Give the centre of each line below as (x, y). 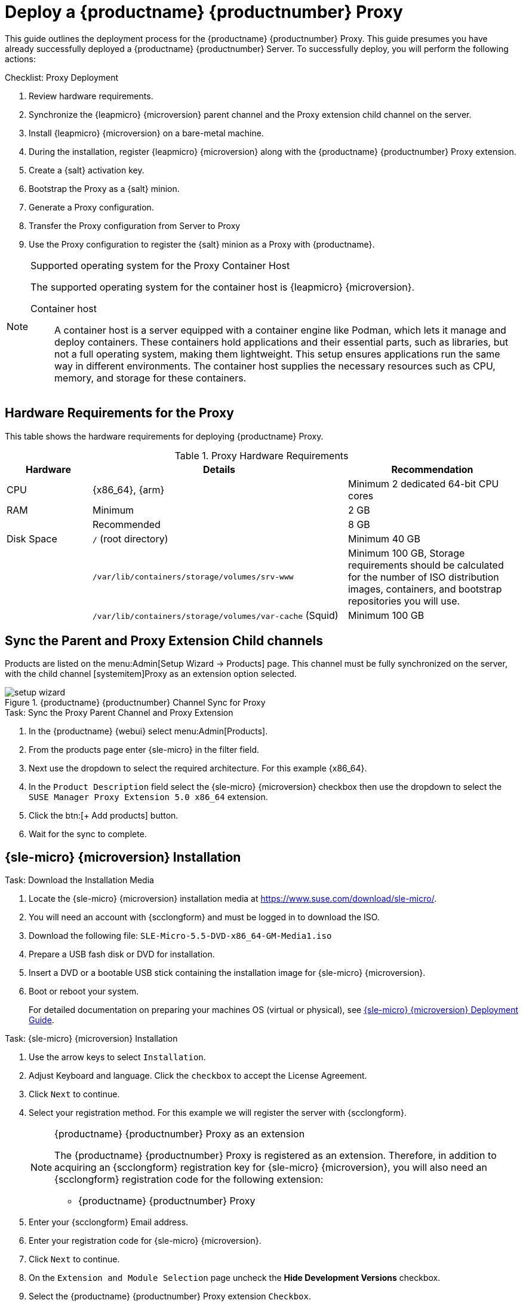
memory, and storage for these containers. (150, 378)
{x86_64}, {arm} (128, 489)
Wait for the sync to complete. (88, 834)
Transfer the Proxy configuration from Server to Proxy (135, 225)
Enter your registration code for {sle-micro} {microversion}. (145, 1241)
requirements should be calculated (426, 565)
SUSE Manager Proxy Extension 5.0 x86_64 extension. (148, 797)
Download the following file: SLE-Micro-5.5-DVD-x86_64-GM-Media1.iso (180, 936)
